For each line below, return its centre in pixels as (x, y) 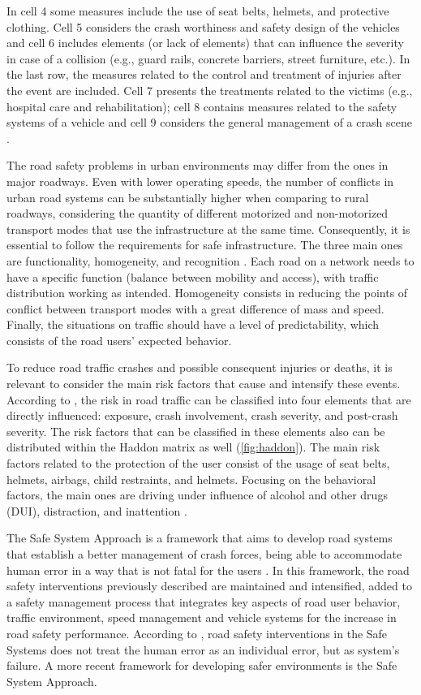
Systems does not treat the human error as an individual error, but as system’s (203, 649)
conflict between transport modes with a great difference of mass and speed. (195, 308)
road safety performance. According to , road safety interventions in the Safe (197, 633)
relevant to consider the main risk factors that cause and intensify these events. (204, 384)
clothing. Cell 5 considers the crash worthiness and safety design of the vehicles (203, 26)
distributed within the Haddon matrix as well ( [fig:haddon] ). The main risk (193, 447)
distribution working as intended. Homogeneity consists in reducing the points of (207, 293)
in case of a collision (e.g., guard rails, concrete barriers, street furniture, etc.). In (208, 58)
